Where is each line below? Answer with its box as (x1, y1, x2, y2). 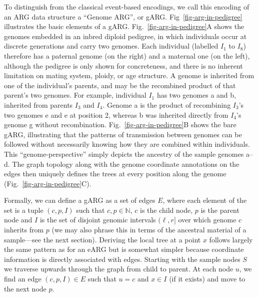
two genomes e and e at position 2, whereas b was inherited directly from (4, 109, 228, 120)
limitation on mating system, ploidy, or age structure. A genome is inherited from (4, 70, 254, 81)
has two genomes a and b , (156, 90, 236, 100)
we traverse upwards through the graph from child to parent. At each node (4, 263, 233, 274)
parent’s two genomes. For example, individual (4, 90, 146, 100)
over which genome (178, 214, 236, 225)
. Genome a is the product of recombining (102, 99, 231, 110)
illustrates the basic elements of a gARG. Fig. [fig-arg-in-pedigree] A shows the (4, 21, 244, 32)
